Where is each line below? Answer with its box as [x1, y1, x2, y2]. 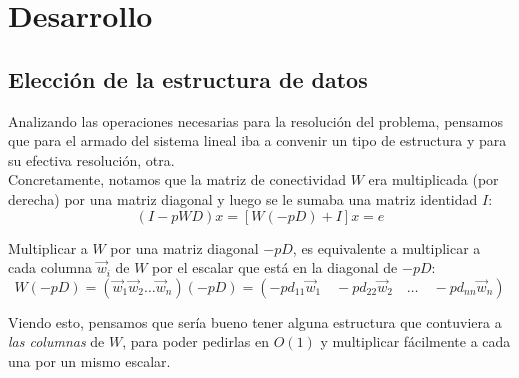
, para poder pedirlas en [122, 331, 270, 352]
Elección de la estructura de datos [8, 63, 368, 94]
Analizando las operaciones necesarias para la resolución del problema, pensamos [8, 110, 503, 131]
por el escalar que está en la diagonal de [152, 257, 398, 278]
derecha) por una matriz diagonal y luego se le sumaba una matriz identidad [8, 188, 478, 209]
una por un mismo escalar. [8, 350, 171, 371]
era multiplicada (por [368, 169, 499, 190]
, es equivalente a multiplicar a [292, 237, 481, 258]
